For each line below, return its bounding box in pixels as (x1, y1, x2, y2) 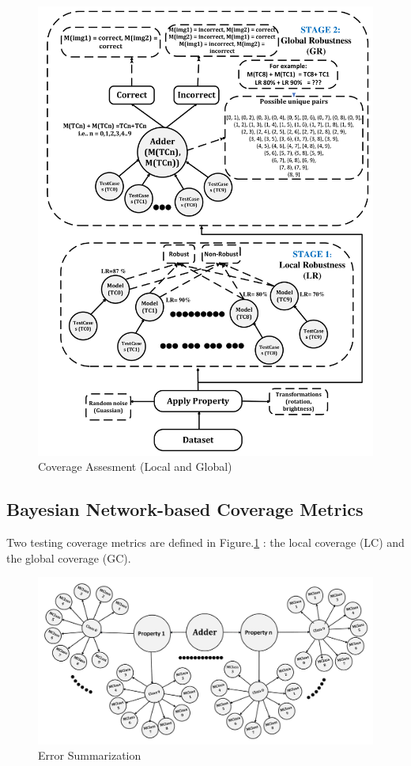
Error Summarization (38, 747, 141, 764)
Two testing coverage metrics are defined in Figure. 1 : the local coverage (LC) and (6, 534, 405, 551)
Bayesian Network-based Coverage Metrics (6, 497, 364, 521)
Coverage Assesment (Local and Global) (38, 458, 232, 475)
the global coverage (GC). (6, 549, 131, 566)
